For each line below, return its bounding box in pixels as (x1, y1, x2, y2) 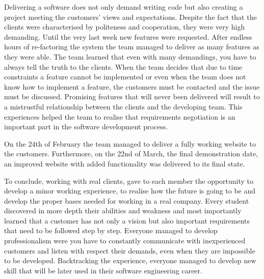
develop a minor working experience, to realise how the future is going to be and (4, 185, 256, 196)
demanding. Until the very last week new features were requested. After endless (4, 31, 252, 42)
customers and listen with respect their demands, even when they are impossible (4, 245, 255, 256)
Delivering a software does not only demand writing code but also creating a (4, 2, 243, 12)
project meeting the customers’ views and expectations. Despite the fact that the (4, 11, 257, 22)
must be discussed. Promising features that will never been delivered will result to (4, 91, 260, 102)
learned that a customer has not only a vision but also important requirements (4, 215, 250, 226)
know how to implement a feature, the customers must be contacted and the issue (4, 81, 260, 92)
